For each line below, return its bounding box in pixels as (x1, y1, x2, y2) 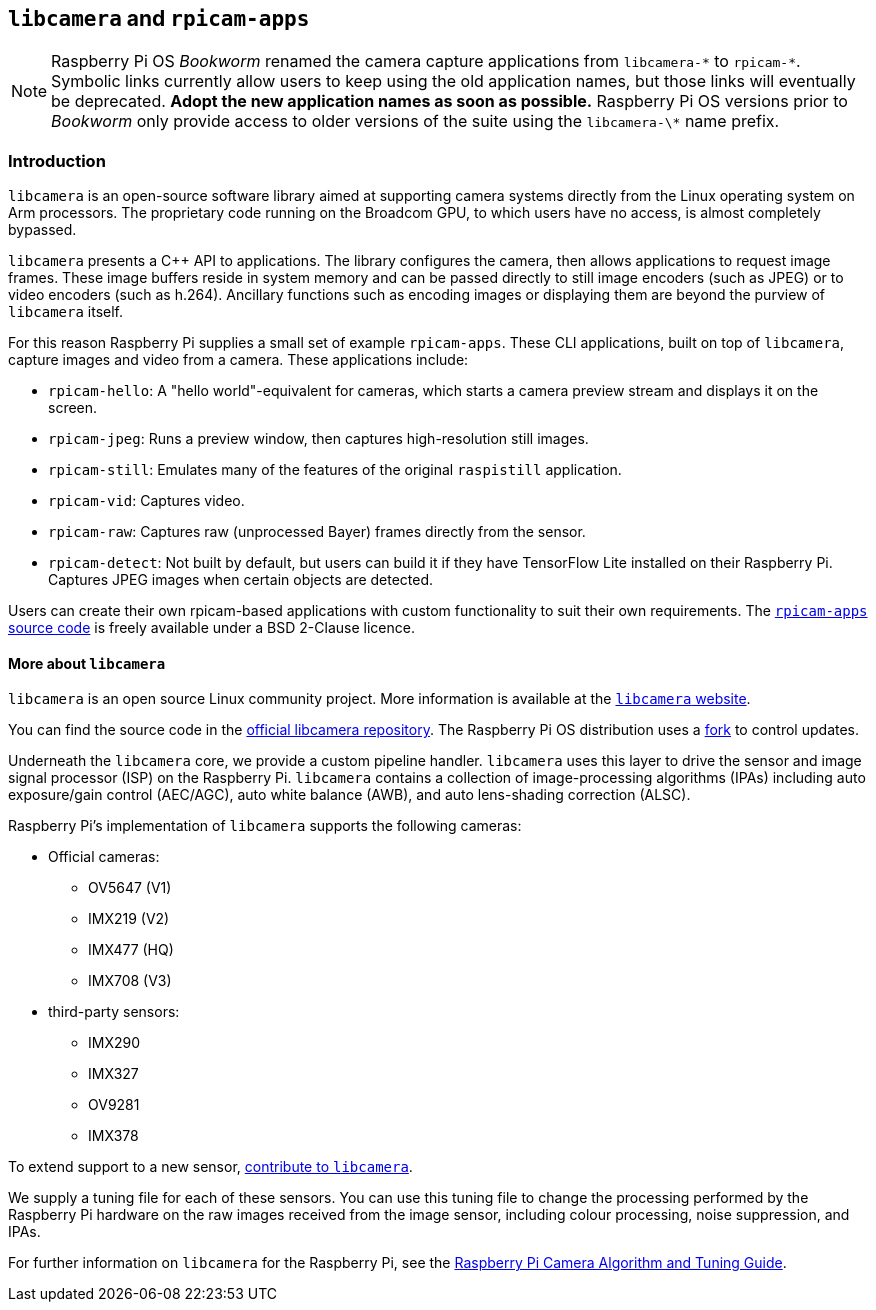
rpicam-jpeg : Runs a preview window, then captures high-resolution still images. (48, 430, 589, 448)
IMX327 (88, 1065, 139, 1083)
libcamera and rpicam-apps (8, 6, 310, 31)
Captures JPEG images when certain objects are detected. (48, 571, 434, 589)
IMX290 (88, 1034, 141, 1052)
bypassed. (8, 221, 77, 239)
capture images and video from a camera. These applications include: (8, 351, 469, 369)
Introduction (8, 150, 106, 171)
